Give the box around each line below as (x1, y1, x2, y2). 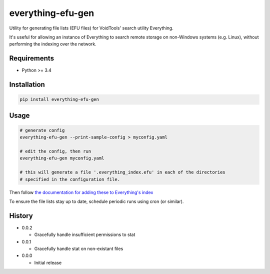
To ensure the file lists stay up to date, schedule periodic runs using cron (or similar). (9, 198, 184, 204)
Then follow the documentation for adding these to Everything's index (9, 189, 153, 195)
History (9, 211, 33, 220)
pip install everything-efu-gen (19, 96, 99, 102)
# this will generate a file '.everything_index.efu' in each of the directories (19, 169, 226, 175)
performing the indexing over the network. (9, 41, 97, 47)
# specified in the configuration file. (19, 176, 120, 182)
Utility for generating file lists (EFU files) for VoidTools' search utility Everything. (9, 25, 173, 31)
